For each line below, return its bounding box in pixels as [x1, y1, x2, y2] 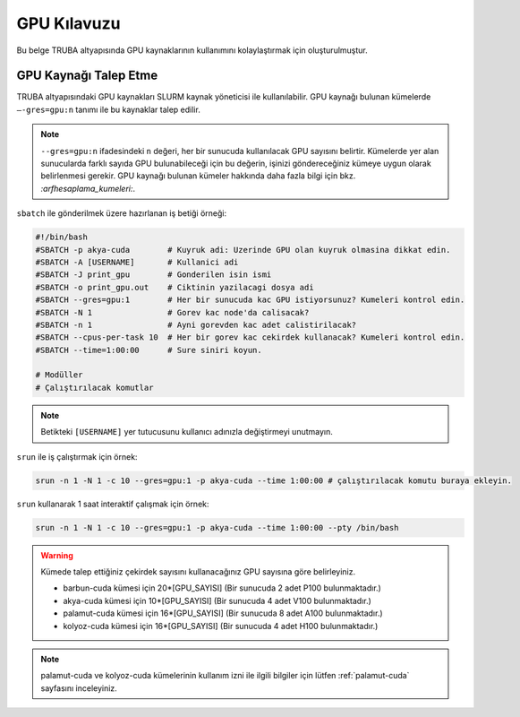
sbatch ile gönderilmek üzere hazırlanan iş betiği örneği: [16, 208, 227, 219]
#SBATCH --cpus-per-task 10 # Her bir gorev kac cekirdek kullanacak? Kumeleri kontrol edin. [35, 333, 465, 342]
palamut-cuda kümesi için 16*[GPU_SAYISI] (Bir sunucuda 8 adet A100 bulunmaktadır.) [63, 608, 384, 618]
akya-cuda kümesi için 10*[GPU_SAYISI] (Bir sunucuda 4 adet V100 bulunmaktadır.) [63, 595, 371, 606]
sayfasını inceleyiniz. [40, 682, 118, 694]
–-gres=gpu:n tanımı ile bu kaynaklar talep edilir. [16, 104, 200, 115]
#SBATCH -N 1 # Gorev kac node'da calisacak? [35, 307, 310, 317]
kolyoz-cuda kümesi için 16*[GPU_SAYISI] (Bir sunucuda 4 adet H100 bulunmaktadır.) [63, 620, 379, 631]
